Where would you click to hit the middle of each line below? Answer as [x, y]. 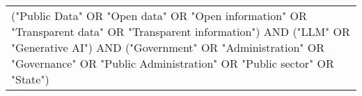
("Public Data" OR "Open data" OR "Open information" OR [159, 16]
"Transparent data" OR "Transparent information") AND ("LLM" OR [181, 31]
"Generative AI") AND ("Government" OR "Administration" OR [168, 47]
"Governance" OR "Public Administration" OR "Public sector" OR [173, 63]
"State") [30, 79]
